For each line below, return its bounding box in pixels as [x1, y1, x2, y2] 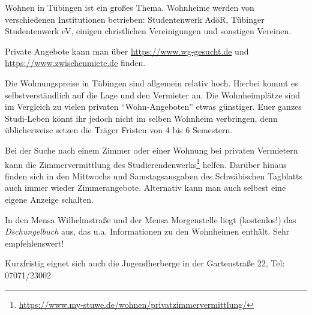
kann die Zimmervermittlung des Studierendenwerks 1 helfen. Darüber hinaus [5, 156, 287, 170]
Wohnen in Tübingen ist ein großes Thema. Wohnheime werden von [5, 1, 254, 13]
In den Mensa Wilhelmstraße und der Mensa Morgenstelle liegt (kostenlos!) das [5, 213, 296, 226]
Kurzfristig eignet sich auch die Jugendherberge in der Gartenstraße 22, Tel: [5, 257, 285, 269]
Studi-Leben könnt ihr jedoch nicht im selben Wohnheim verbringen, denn [5, 112, 278, 124]
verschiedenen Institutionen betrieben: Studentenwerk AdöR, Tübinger [5, 13, 265, 25]
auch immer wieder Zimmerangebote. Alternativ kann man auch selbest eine [5, 181, 286, 194]
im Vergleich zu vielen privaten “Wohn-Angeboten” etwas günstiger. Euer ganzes [5, 100, 302, 113]
